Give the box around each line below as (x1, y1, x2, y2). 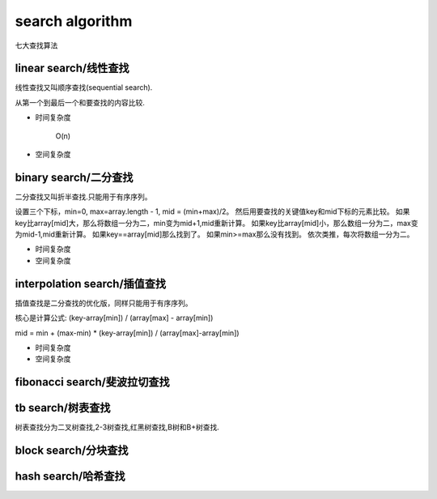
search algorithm (15, 12, 133, 30)
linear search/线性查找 (15, 62, 129, 75)
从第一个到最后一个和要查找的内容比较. (15, 97, 146, 107)
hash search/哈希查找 (15, 470, 125, 484)
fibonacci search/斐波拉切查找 (15, 375, 170, 389)
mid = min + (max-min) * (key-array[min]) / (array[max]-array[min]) (15, 328, 240, 338)
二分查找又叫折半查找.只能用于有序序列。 (15, 191, 153, 202)
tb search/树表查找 (15, 401, 111, 415)
